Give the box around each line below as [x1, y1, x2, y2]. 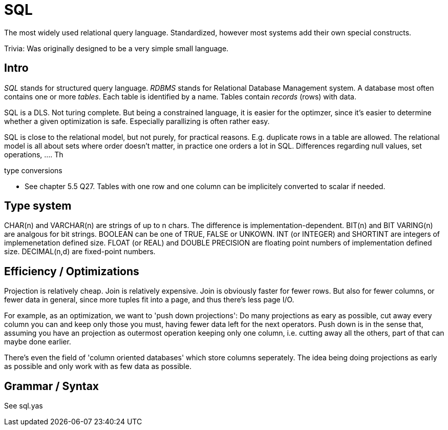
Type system [4, 199, 72, 213]
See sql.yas [4, 401, 43, 411]
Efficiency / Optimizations [4, 264, 139, 278]
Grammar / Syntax [4, 379, 99, 393]
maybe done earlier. [4, 337, 71, 346]
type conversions [4, 166, 62, 175]
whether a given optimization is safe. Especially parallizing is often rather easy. [4, 116, 270, 126]
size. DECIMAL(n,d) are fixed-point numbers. [4, 247, 156, 256]
